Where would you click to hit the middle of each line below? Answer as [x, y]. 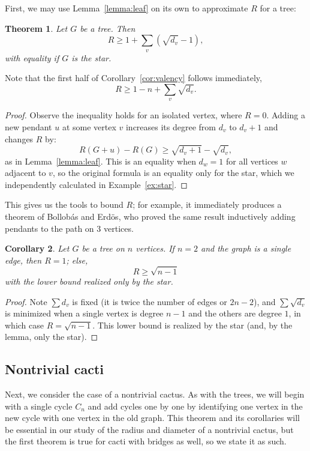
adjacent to [25, 173]
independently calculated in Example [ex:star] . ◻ [96, 184]
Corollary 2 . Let [37, 248]
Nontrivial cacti [54, 369]
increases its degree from [171, 126]
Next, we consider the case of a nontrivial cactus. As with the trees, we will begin [155, 394]
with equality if [32, 57]
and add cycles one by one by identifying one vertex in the [195, 406]
